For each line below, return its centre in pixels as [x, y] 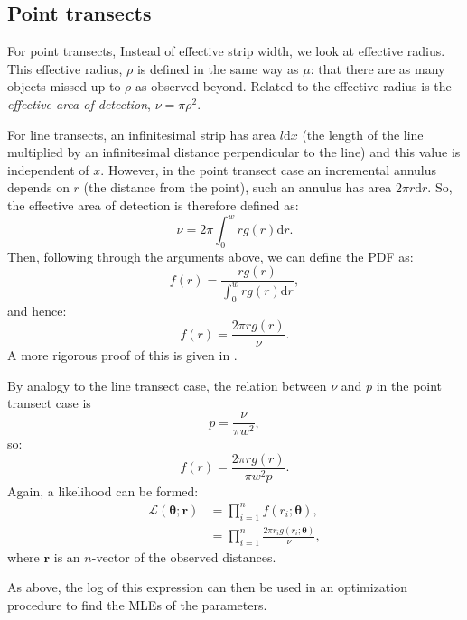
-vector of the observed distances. [184, 556]
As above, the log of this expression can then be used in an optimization [207, 587]
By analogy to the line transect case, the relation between [167, 385]
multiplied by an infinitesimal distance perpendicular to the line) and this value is [234, 152]
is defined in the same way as [218, 68]
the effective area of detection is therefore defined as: [153, 204]
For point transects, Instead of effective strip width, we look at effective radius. [226, 51]
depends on [38, 187]
